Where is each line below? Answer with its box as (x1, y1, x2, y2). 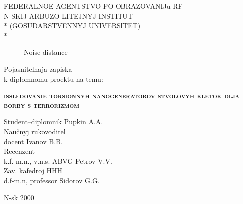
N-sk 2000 (4, 192, 34, 202)
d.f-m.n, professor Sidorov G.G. (4, 175, 100, 185)
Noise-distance (24, 47, 68, 57)
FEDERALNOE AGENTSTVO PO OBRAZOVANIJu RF (4, 1, 183, 11)
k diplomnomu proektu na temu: (4, 73, 103, 84)
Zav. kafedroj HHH (4, 165, 63, 176)
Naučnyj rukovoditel (4, 126, 66, 136)
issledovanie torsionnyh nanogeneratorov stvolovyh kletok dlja (4, 90, 240, 101)
